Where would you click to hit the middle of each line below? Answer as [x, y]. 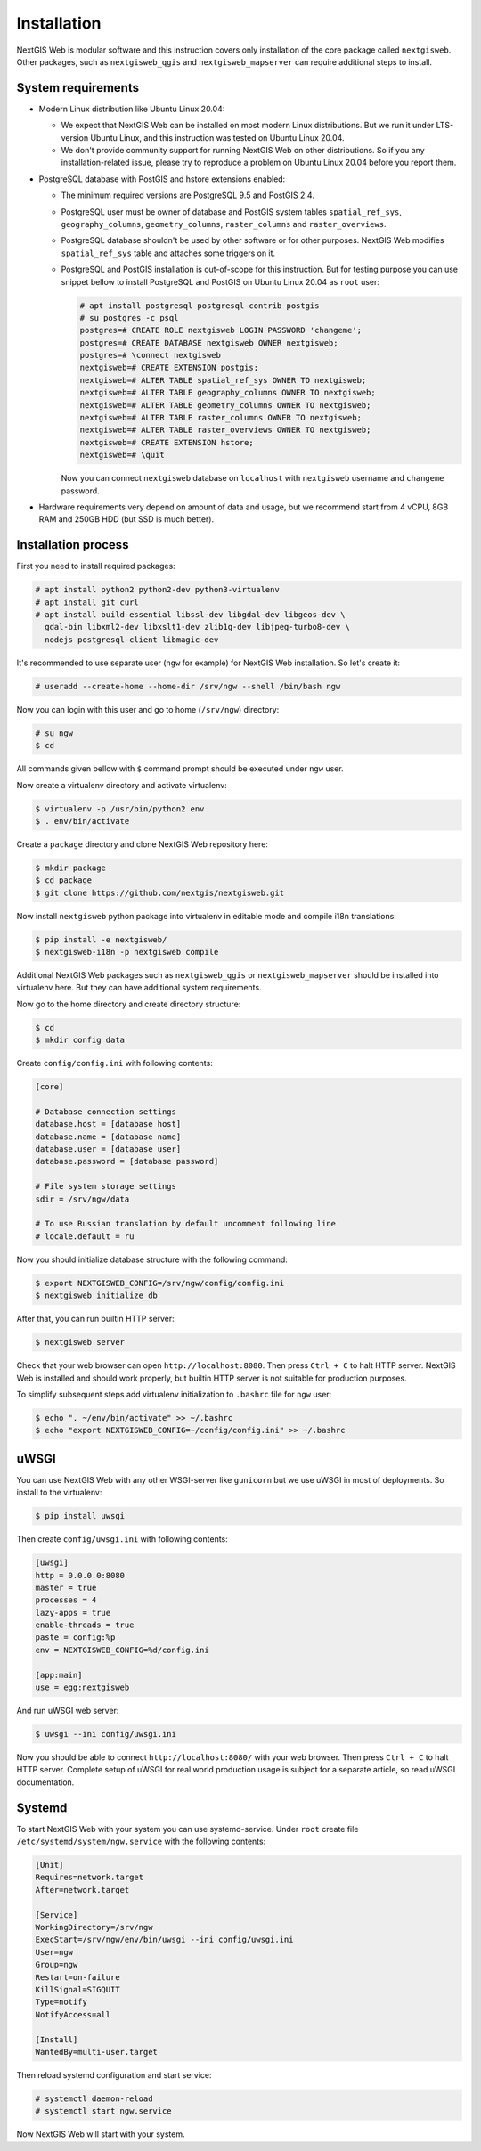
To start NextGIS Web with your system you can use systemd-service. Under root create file [188, 1829]
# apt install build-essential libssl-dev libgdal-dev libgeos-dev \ [190, 615]
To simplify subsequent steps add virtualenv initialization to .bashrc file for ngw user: [174, 1394]
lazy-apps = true [73, 1613]
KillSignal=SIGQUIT [77, 1989]
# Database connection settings [106, 1112]
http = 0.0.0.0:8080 [80, 1575]
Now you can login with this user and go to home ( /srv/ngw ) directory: [148, 709]
